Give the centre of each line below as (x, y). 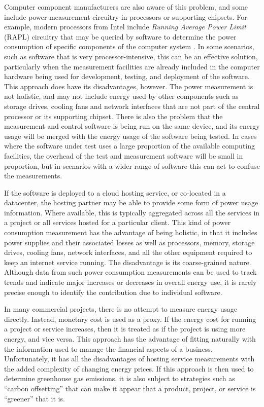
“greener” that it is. (35, 398)
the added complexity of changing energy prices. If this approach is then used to (129, 368)
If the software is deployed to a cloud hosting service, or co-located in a (115, 192)
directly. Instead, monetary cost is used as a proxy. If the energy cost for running (130, 319)
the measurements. (33, 176)
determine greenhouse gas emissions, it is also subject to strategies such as (120, 378)
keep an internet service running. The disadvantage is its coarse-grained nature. (128, 262)
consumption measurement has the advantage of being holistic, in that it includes (131, 232)
